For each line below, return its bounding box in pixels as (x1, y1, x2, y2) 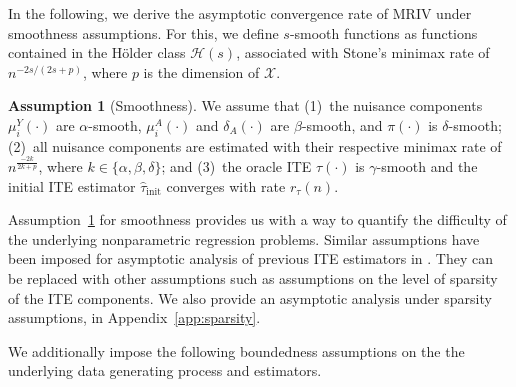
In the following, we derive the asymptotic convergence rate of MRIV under (8, 3, 472, 23)
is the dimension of (143, 61, 260, 82)
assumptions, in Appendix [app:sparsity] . (8, 307, 261, 328)
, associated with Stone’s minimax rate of (236, 42, 490, 63)
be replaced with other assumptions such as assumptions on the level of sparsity (8, 268, 498, 289)
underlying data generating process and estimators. (8, 360, 322, 381)
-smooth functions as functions (289, 22, 478, 43)
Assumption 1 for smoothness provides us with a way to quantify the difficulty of (8, 209, 507, 230)
